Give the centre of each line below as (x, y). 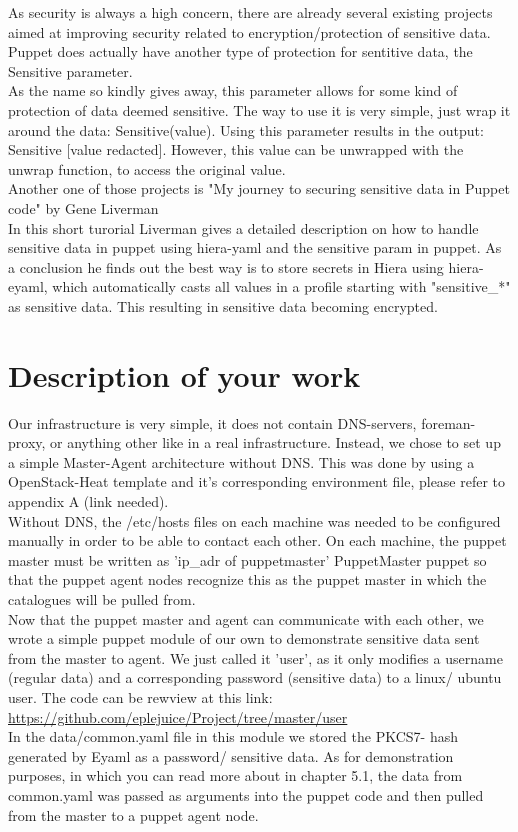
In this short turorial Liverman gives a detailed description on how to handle (243, 227)
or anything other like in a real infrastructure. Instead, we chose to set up (275, 442)
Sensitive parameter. (70, 70)
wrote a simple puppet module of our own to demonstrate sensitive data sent (244, 638)
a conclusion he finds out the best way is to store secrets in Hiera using (226, 266)
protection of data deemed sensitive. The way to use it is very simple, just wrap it (259, 109)
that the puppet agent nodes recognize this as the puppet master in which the (247, 579)
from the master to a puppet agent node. (133, 814)
